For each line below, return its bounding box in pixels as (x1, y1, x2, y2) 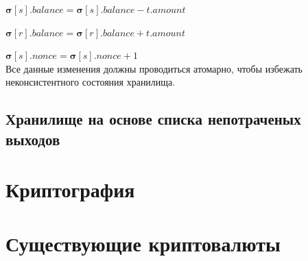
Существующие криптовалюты (5, 229, 281, 257)
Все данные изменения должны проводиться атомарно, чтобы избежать (5, 61, 303, 75)
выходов (5, 128, 60, 149)
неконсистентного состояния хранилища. (5, 75, 176, 89)
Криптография (5, 175, 135, 203)
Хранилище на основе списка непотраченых (5, 108, 301, 129)
